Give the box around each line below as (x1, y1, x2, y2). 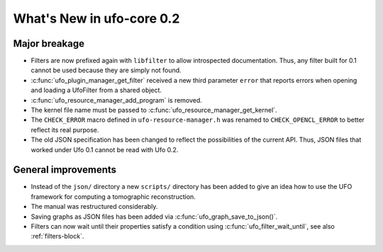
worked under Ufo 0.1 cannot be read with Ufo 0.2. (30, 145, 179, 154)
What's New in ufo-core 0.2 (13, 11, 180, 26)
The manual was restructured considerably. (30, 202, 158, 211)
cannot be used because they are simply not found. (30, 66, 182, 74)
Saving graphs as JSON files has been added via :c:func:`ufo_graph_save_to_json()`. (30, 212, 278, 221)
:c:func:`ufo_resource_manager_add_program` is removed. (30, 96, 202, 104)
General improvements (13, 164, 117, 176)
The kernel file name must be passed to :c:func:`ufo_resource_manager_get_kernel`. (30, 106, 277, 115)
